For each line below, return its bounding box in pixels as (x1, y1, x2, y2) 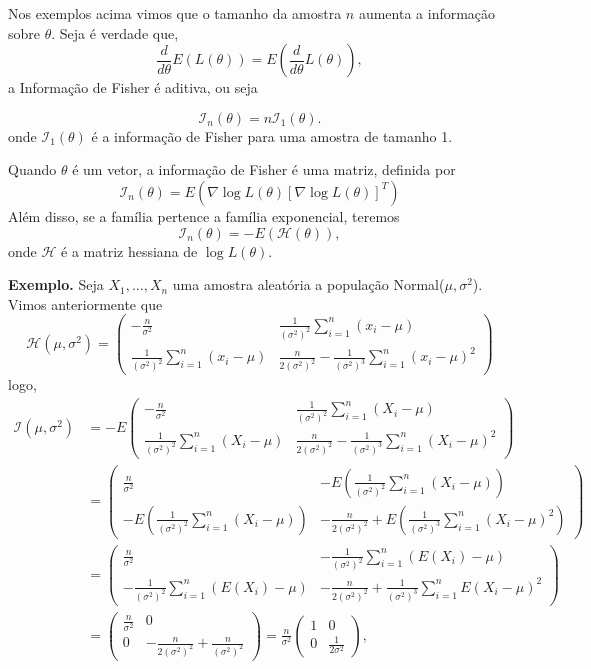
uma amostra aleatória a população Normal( (172, 274, 445, 295)
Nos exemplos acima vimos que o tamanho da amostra (8, 3, 342, 23)
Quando (8, 159, 57, 180)
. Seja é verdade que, (51, 22, 179, 43)
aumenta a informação (358, 3, 496, 23)
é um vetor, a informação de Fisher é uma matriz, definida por (72, 159, 456, 180)
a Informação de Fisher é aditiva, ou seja (8, 77, 258, 98)
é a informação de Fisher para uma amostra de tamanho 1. (91, 125, 453, 146)
